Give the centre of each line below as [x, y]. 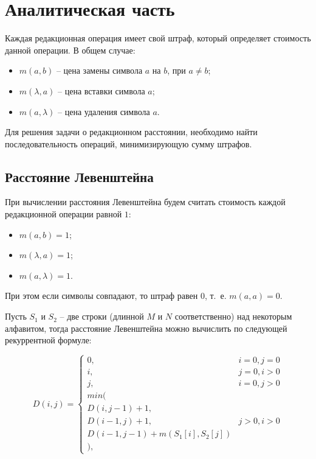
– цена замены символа [99, 70]
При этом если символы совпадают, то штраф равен [101, 296]
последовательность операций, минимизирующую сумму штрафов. [129, 143]
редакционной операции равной [64, 214]
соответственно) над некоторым [233, 316]
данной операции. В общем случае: [70, 50]
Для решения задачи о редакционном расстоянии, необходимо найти [131, 132]
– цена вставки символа [101, 90]
